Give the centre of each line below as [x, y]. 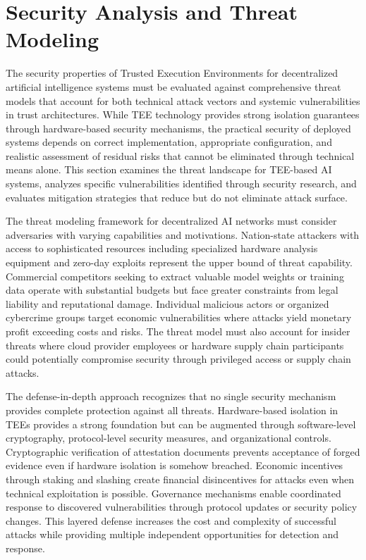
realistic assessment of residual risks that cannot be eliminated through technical [180, 155]
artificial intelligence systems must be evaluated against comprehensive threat [173, 86]
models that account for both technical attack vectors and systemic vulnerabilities [183, 100]
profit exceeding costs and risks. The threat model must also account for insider [178, 331]
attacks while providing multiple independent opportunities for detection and [172, 534]
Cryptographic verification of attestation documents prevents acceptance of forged [183, 451]
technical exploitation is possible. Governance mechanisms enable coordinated [173, 493]
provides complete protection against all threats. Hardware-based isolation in [172, 410]
